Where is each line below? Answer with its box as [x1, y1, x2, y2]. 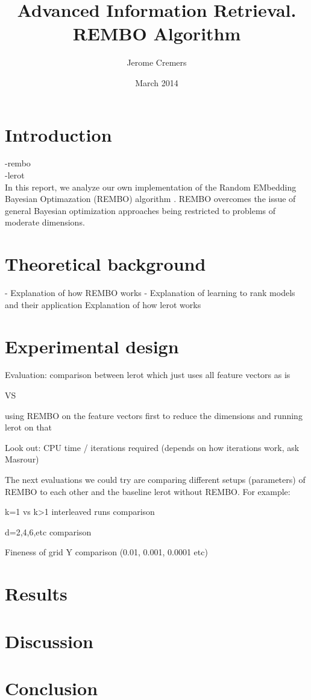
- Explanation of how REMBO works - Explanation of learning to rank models [5, 286, 295, 299]
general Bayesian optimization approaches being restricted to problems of [5, 204, 276, 216]
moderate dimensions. [5, 216, 85, 229]
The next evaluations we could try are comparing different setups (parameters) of [5, 473, 306, 485]
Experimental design [5, 333, 179, 358]
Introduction [5, 122, 112, 147]
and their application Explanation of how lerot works [5, 298, 201, 311]
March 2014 [135, 76, 178, 89]
